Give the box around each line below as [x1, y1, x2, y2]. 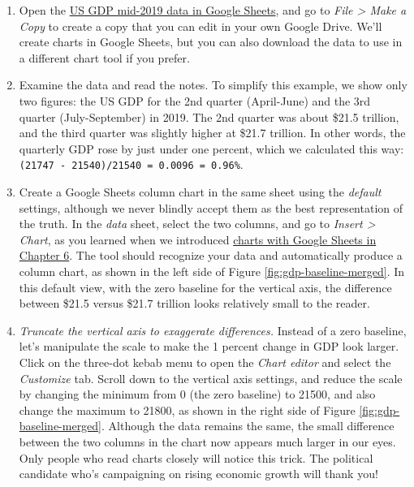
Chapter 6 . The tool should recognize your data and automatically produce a [19, 247, 403, 264]
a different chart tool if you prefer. [19, 49, 190, 66]
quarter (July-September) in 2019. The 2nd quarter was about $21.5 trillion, [19, 108, 399, 125]
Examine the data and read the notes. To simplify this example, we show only [19, 76, 408, 93]
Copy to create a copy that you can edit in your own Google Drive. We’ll [19, 17, 382, 34]
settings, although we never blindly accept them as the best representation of [19, 199, 403, 216]
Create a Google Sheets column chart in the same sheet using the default [19, 183, 382, 200]
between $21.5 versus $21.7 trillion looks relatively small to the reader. [19, 295, 370, 312]
